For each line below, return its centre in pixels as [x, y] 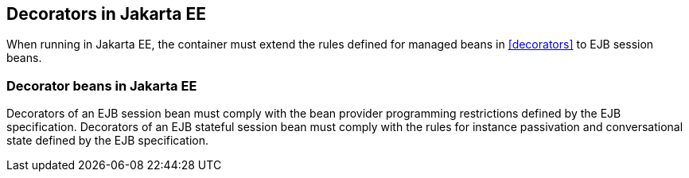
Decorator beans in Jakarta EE [102, 85]
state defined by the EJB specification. [108, 141]
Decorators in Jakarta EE [107, 14]
